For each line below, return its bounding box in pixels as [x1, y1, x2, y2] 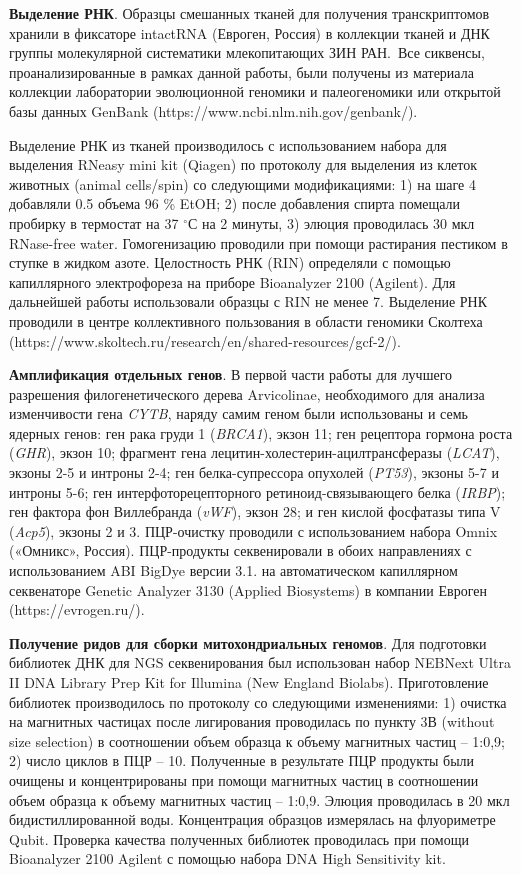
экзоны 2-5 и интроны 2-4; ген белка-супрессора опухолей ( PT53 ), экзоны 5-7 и [9, 462, 499, 483]
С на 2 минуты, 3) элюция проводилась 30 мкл [187, 212, 475, 233]
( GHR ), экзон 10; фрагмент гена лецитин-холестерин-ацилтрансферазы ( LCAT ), [9, 442, 500, 463]
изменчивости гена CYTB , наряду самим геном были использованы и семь [9, 403, 468, 424]
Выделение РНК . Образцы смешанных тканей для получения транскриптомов [9, 3, 490, 23]
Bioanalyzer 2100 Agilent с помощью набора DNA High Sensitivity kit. [9, 848, 446, 869]
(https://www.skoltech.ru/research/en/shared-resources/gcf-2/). [9, 330, 401, 351]
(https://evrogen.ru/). [9, 599, 145, 620]
